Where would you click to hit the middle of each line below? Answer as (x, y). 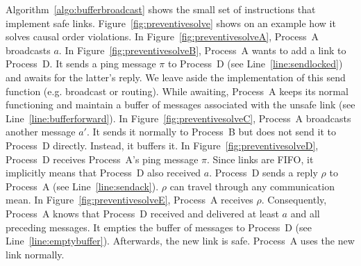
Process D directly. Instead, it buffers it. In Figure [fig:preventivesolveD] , (162, 145)
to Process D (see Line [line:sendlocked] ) (255, 64)
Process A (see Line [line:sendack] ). (82, 186)
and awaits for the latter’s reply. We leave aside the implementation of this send (176, 77)
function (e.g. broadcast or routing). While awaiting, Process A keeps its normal (177, 91)
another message (41, 132)
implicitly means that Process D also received (103, 173)
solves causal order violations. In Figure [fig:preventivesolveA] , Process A (162, 36)
